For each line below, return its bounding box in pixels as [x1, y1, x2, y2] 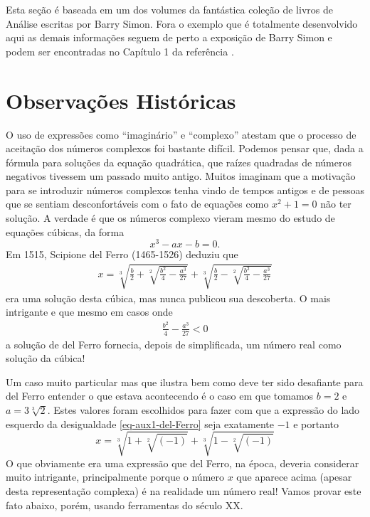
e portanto [293, 416, 339, 431]
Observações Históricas [6, 85, 236, 114]
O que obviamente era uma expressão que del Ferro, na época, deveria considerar [6, 455, 359, 470]
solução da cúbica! [6, 351, 85, 366]
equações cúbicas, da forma [6, 224, 125, 239]
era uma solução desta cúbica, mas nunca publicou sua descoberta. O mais [6, 290, 331, 305]
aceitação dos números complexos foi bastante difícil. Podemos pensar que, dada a [6, 141, 364, 156]
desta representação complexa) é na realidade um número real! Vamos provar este [6, 483, 361, 498]
